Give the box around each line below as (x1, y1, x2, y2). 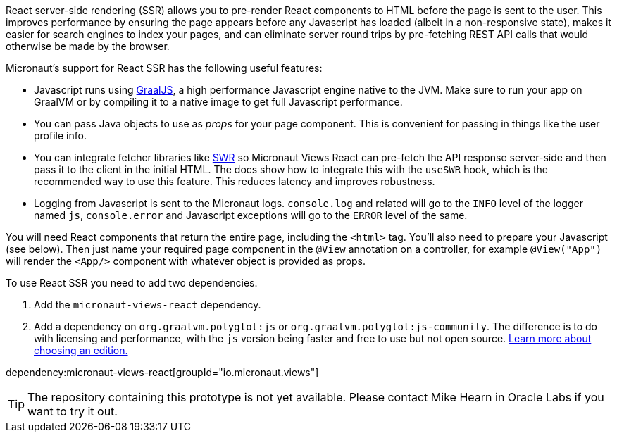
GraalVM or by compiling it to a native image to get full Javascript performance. (34, 96, 403, 108)
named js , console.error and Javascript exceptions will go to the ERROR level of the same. (34, 209, 468, 221)
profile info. (34, 130, 87, 142)
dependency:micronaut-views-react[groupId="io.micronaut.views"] (6, 366, 319, 378)
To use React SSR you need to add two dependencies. (6, 277, 258, 289)
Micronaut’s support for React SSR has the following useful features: (6, 62, 323, 74)
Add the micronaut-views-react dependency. (34, 299, 261, 311)
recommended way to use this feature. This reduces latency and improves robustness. (34, 175, 435, 187)
